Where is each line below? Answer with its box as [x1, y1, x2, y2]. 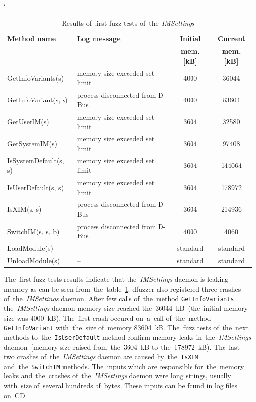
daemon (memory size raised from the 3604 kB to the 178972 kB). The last [4, 341, 240, 352]
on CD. [4, 390, 27, 400]
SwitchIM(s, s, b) [7, 226, 60, 236]
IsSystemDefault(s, [7, 155, 64, 166]
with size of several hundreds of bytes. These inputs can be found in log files [4, 380, 237, 390]
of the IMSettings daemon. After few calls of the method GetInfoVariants [4, 293, 234, 303]
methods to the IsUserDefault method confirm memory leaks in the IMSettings [4, 332, 251, 342]
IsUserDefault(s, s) [7, 182, 64, 192]
